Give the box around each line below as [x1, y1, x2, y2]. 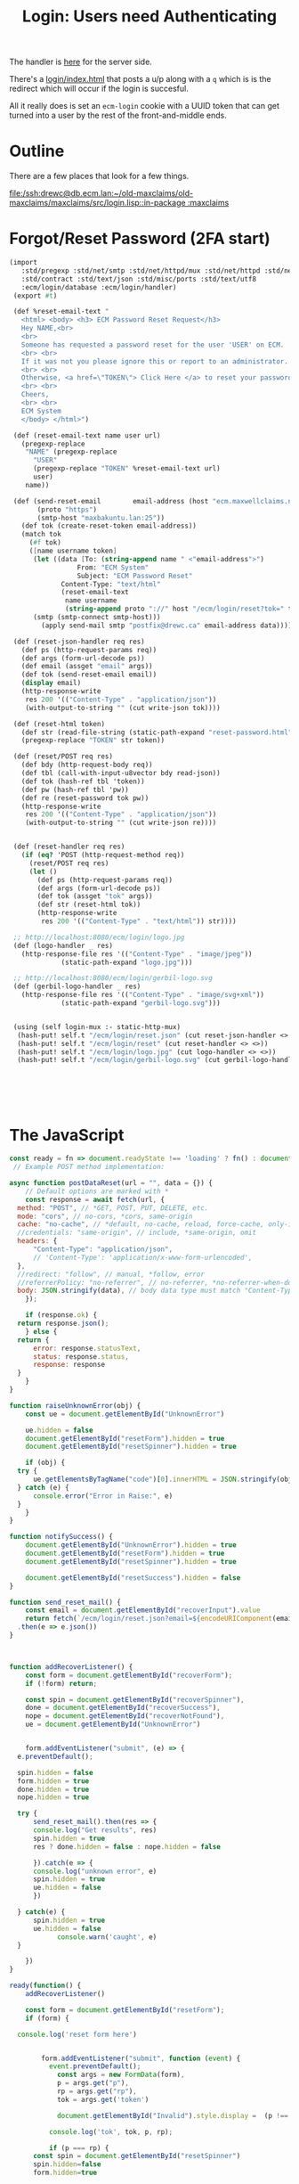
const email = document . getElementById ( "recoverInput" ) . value [25, 1606, 261, 1615]
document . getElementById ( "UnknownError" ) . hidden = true [25, 1541, 238, 1550]
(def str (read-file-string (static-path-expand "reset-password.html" [20, 728, 293, 737]
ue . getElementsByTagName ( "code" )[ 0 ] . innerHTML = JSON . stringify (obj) [32, 1475, 296, 1484]
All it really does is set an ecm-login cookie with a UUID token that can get [9, 101, 280, 111]
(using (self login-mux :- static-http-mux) [12, 1022, 181, 1031]
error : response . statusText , [32, 1344, 141, 1353]
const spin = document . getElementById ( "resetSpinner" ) [32, 2152, 241, 2161]
